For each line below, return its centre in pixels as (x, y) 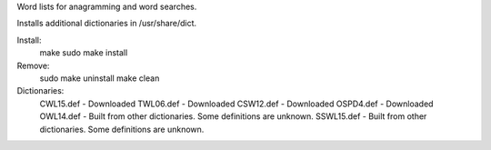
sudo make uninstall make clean (100, 78)
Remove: (33, 65)
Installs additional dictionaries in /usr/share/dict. (107, 24)
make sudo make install (84, 53)
